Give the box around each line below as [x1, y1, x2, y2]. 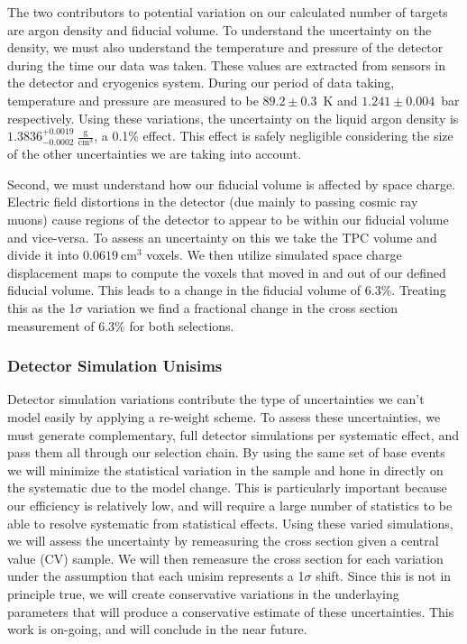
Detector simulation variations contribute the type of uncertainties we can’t [7, 390, 425, 409]
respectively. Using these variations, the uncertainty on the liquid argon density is [7, 108, 459, 127]
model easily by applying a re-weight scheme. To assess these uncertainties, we [7, 408, 441, 427]
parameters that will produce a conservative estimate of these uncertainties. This [7, 602, 454, 621]
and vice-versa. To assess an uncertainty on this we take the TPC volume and [7, 227, 437, 246]
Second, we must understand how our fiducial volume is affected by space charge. [7, 174, 455, 193]
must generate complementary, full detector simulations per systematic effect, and [7, 425, 459, 444]
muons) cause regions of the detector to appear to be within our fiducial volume [7, 210, 449, 229]
